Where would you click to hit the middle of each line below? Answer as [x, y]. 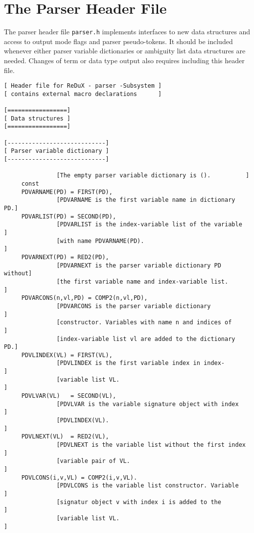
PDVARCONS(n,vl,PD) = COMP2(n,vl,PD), [84, 298]
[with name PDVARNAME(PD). [100, 241]
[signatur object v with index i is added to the [139, 502]
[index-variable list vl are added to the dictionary [146, 339]
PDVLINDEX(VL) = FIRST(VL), [67, 355]
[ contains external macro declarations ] [83, 94]
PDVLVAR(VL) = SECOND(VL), [69, 396]
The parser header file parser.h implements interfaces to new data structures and [127, 32]
